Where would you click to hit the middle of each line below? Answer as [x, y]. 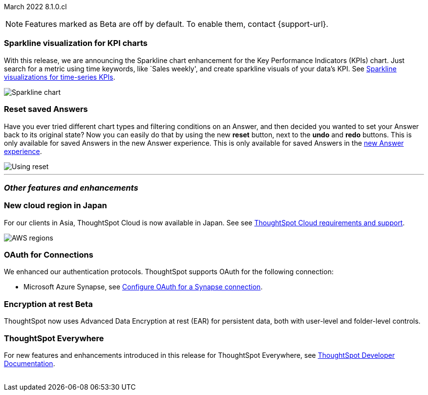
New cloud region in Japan [55, 206]
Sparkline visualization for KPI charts [76, 43]
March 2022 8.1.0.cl [35, 7]
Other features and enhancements [71, 187]
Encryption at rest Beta [48, 304]
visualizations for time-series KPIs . [60, 77]
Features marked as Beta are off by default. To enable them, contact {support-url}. [177, 24]
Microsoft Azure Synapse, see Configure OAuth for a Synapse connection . [143, 287]
